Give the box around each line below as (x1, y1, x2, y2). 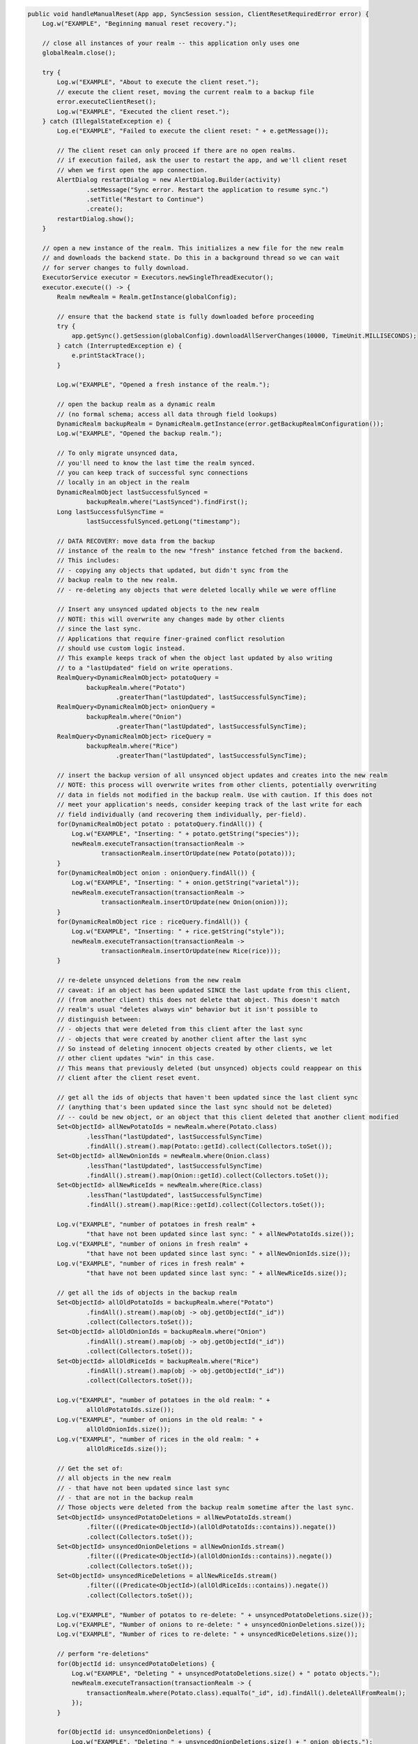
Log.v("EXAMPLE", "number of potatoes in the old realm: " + (56, 1396, 270, 1404)
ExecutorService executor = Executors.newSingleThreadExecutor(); (42, 273, 274, 282)
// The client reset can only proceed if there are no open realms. (56, 146, 296, 155)
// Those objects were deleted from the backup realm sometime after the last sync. (56, 1503, 355, 1512)
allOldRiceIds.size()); (86, 1445, 167, 1453)
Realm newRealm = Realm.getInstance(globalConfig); (56, 293, 238, 301)
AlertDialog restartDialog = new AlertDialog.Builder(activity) (56, 176, 281, 184)
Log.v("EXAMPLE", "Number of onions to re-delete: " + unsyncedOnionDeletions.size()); (56, 1621, 366, 1629)
